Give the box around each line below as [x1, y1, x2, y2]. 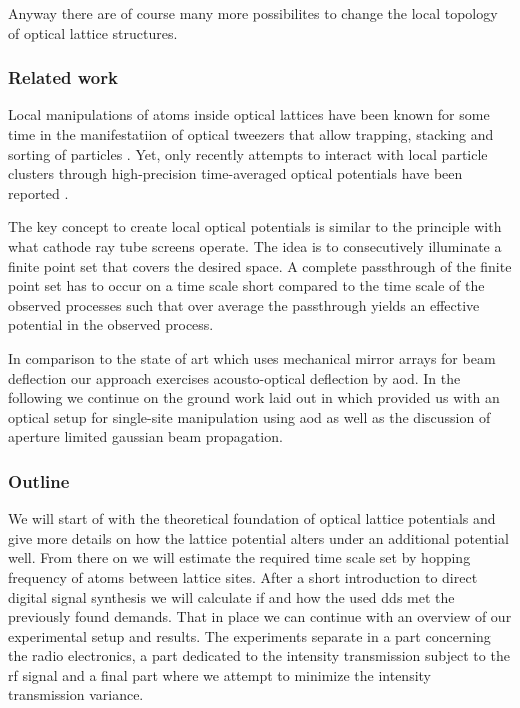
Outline [8, 468, 70, 493]
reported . [8, 182, 69, 203]
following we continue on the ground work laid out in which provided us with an [8, 387, 500, 408]
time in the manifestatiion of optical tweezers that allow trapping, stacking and [8, 124, 494, 144]
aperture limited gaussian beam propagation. [8, 426, 283, 447]
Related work [8, 65, 118, 90]
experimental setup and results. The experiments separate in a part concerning [8, 625, 491, 646]
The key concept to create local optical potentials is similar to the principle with [8, 216, 502, 237]
